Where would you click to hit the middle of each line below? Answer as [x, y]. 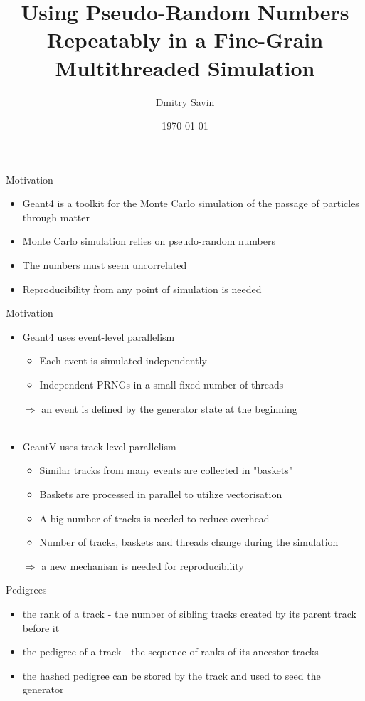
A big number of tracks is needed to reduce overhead [154, 518]
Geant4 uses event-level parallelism [99, 336]
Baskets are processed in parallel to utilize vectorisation [161, 494]
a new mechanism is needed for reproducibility [143, 565]
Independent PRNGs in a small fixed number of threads [162, 385]
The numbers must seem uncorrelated [105, 265]
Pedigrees [26, 590]
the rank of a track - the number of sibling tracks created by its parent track [189, 613]
